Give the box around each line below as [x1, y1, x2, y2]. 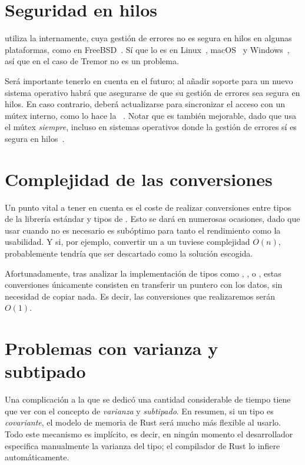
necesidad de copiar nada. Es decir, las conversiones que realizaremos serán [5, 290, 276, 302]
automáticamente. [5, 451, 69, 463]
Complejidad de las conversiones [5, 167, 273, 191]
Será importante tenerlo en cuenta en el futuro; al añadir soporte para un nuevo [5, 74, 293, 87]
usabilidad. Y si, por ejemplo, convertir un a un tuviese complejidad [5, 235, 250, 248]
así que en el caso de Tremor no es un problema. [5, 55, 179, 67]
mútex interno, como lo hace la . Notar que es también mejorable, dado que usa [5, 109, 296, 121]
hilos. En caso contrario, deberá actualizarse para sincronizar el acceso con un [5, 98, 286, 110]
